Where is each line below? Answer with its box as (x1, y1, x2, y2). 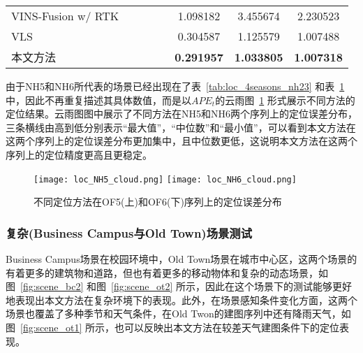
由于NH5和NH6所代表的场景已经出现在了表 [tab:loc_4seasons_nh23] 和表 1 (6, 79, 345, 93)
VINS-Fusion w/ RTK (11, 8, 119, 24)
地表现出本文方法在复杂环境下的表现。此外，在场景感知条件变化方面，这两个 (6, 292, 357, 307)
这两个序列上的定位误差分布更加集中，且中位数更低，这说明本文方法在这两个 (6, 134, 357, 148)
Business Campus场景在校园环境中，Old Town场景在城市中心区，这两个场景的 (6, 252, 357, 266)
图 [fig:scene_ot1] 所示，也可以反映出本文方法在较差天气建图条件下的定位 (6, 320, 340, 334)
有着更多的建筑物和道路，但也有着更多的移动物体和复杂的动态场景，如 (6, 265, 328, 280)
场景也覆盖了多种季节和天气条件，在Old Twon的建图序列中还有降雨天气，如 (6, 306, 351, 321)
